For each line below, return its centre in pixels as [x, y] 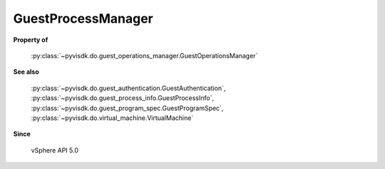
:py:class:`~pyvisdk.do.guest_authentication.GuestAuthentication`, [128, 88]
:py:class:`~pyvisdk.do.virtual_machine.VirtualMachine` [112, 118]
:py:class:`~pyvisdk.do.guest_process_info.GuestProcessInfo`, [122, 98]
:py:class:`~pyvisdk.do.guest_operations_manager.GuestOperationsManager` [144, 55]
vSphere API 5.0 [55, 150]
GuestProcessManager [83, 18]
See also [26, 72]
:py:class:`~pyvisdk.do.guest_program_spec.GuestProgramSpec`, [127, 108]
